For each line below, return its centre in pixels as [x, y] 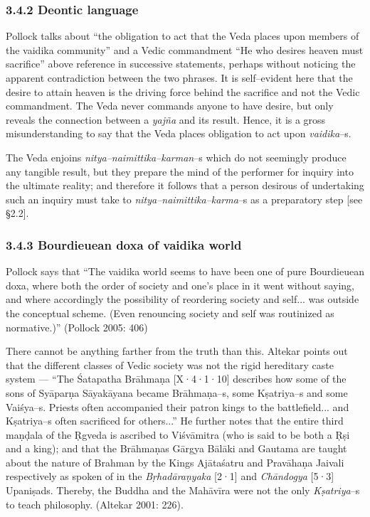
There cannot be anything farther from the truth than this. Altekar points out [177, 351]
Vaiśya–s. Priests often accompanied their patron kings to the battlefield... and [178, 406]
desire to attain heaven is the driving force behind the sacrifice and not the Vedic [183, 91]
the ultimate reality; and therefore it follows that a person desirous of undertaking [185, 185]
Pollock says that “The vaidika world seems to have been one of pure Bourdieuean [185, 271]
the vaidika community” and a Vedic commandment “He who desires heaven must [185, 49]
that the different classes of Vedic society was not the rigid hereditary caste [170, 364]
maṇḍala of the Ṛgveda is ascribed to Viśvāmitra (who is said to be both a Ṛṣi [178, 434]
